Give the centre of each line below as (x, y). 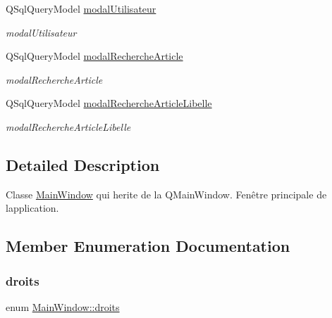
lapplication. (32, 208)
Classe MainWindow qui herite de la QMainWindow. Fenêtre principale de (166, 194)
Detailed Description (83, 164)
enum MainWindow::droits (63, 306)
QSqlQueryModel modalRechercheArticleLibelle (109, 103)
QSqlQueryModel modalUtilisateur (81, 8)
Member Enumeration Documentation (148, 246)
